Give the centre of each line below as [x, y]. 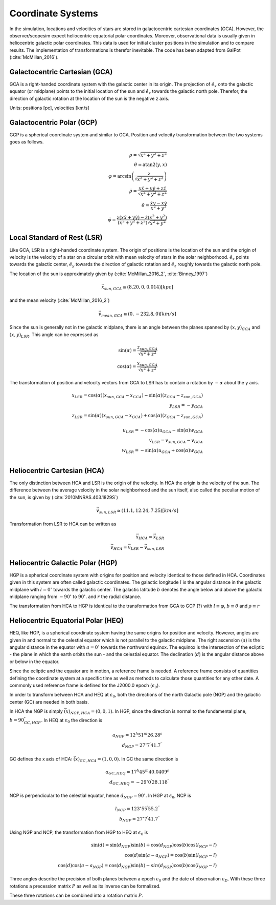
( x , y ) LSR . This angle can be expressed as [54, 335]
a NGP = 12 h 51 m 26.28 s [137, 735]
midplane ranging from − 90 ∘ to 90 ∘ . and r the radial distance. [75, 596]
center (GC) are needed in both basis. [49, 702]
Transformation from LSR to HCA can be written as [63, 524]
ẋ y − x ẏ [158, 203]
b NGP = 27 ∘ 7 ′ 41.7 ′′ [140, 819]
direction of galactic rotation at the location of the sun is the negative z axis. [89, 98]
